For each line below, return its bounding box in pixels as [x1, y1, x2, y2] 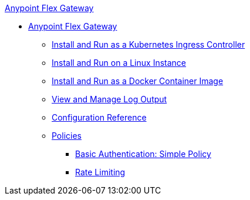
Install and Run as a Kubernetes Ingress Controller [52, 39, 245, 49]
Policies [52, 131, 82, 141]
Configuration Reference [52, 112, 147, 122]
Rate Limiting [75, 167, 126, 177]
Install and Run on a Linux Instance [52, 58, 186, 68]
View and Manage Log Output [52, 94, 167, 104]
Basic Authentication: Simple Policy [75, 149, 211, 159]
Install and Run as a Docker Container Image [52, 76, 224, 86]
